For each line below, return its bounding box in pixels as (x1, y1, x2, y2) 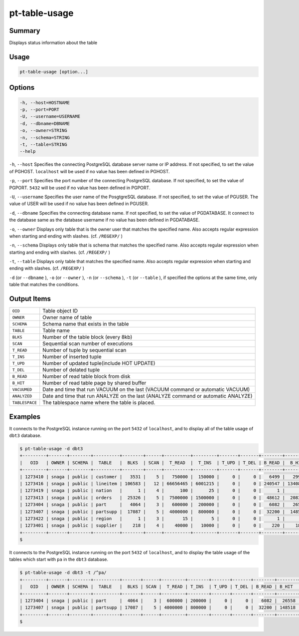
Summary (9, 26, 40, 35)
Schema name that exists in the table (42, 320, 129, 327)
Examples (9, 412, 41, 421)
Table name (42, 327, 70, 334)
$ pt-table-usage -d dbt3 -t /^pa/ (19, 570, 107, 576)
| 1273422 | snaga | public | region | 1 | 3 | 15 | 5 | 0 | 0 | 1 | (19, 516, 285, 521)
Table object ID (42, 308, 78, 315)
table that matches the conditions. (9, 282, 79, 288)
